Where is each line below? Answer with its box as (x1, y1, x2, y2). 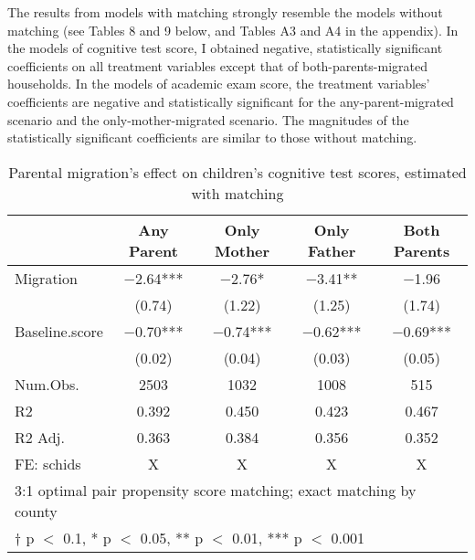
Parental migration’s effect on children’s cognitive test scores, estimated (8, 161, 467, 183)
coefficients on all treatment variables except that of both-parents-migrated (7, 56, 428, 75)
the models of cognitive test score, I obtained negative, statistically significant (7, 38, 443, 58)
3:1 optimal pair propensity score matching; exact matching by (15, 479, 417, 501)
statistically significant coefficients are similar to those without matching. (7, 128, 417, 147)
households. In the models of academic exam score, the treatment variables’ (7, 74, 430, 93)
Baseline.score (15, 320, 103, 342)
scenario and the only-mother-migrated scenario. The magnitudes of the (7, 110, 409, 129)
